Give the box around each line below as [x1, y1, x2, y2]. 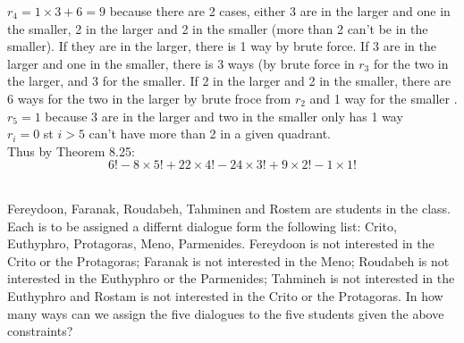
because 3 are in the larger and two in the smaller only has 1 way [45, 106, 403, 125]
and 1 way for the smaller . [309, 88, 458, 107]
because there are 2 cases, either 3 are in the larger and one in [109, 2, 451, 20]
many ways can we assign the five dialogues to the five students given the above [7, 304, 444, 322]
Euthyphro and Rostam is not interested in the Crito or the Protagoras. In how [7, 286, 443, 305]
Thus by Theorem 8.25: [7, 141, 135, 160]
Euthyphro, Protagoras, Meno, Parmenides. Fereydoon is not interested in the [7, 234, 434, 253]
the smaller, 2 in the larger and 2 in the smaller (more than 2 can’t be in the [7, 19, 428, 38]
